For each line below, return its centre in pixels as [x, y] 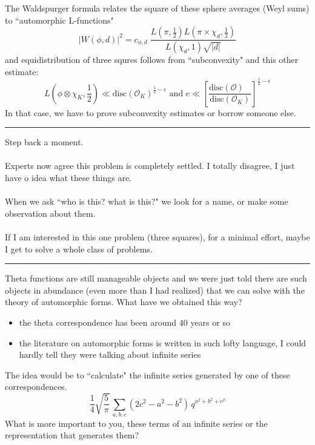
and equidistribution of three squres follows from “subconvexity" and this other [152, 60]
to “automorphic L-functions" [59, 20]
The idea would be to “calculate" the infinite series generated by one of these [148, 374]
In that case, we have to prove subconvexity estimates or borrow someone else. [151, 112]
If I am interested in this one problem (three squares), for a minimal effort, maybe [157, 236]
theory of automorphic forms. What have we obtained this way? [124, 302]
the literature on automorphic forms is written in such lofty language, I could [163, 342]
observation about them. [50, 213]
